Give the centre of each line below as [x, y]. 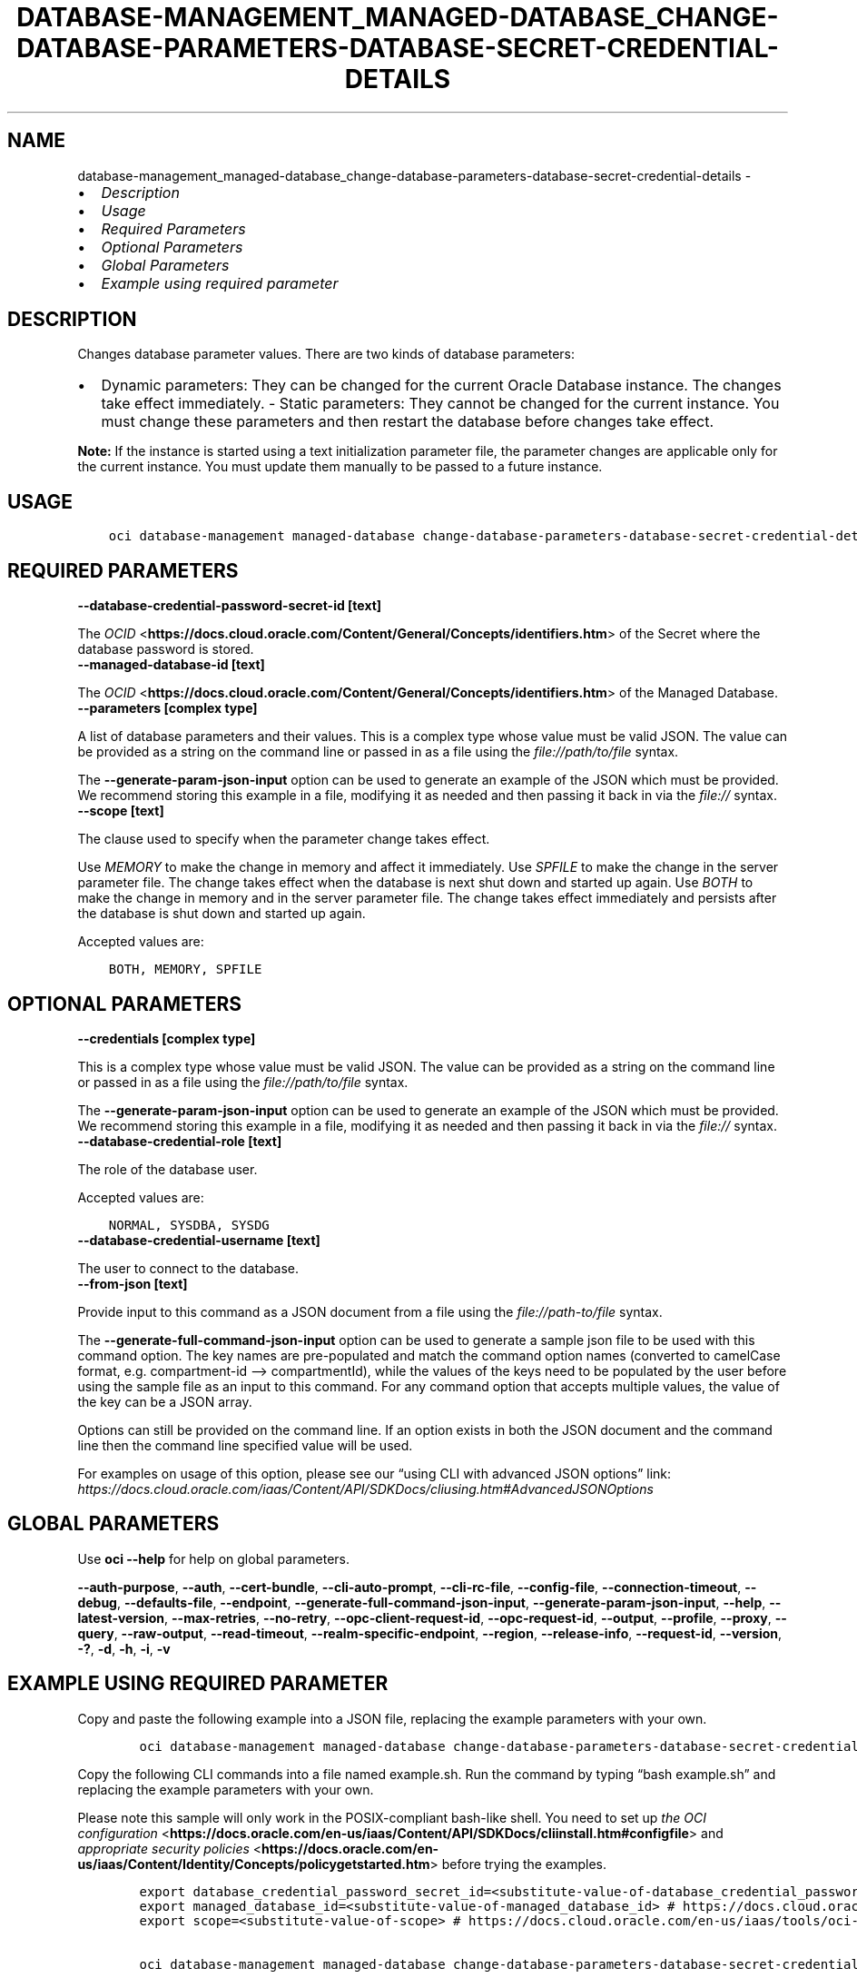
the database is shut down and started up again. [222, 914]
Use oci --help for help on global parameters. [213, 1558]
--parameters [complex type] [167, 708]
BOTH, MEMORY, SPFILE [185, 969]
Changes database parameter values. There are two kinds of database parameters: [326, 354]
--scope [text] [121, 811]
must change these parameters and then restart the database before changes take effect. [407, 422]
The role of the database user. [167, 1169]
